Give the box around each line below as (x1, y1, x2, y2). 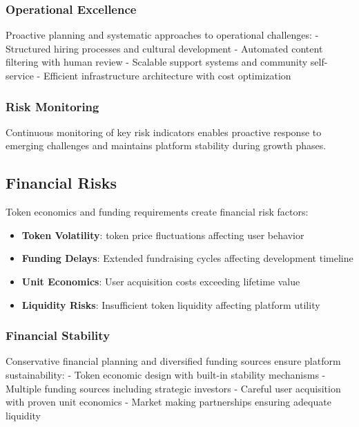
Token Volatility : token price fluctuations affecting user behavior (21, 227, 304, 242)
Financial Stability (6, 327, 110, 344)
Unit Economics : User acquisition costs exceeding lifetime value (21, 274, 300, 288)
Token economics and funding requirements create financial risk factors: (6, 205, 309, 219)
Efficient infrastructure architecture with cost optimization (43, 68, 291, 82)
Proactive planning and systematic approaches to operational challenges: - (6, 28, 319, 42)
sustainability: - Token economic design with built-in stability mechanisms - (6, 367, 326, 381)
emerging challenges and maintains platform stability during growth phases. (6, 138, 327, 153)
